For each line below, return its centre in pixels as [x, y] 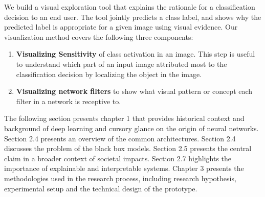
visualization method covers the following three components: [99, 36]
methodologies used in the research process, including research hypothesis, [120, 178]
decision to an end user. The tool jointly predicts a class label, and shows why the [133, 17]
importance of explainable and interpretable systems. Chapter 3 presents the [124, 168]
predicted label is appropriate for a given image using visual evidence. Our [121, 27]
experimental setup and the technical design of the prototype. [101, 188]
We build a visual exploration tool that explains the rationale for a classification [130, 7]
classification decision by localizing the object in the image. [109, 74]
